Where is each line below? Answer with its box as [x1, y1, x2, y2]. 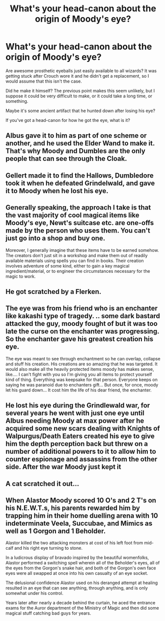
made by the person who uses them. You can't [5, 227, 150, 235]
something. [5, 98, 28, 104]
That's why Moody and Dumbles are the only [5, 147, 145, 155]
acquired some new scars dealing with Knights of [5, 424, 160, 433]
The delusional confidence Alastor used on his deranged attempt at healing [5, 580, 158, 586]
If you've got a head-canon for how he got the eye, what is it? [5, 117, 131, 123]
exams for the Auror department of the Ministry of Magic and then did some [5, 605, 159, 611]
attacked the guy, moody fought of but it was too [5, 320, 158, 328]
